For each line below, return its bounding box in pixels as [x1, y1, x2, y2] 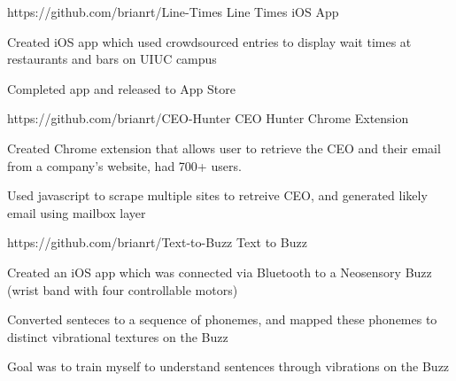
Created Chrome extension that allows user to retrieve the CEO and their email [7, 138, 441, 157]
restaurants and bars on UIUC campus [7, 50, 217, 68]
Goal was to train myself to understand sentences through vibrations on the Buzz [7, 357, 450, 376]
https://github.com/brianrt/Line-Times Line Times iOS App [7, 3, 339, 20]
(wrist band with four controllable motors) [7, 280, 238, 299]
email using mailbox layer [7, 203, 146, 222]
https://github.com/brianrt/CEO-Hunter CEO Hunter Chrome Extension [7, 109, 409, 128]
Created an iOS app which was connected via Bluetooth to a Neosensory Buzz [7, 262, 432, 281]
